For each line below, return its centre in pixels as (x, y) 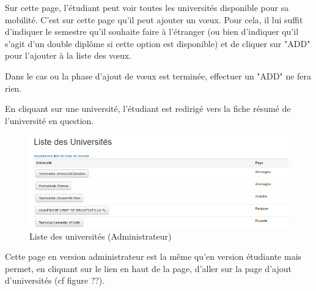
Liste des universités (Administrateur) (101, 236)
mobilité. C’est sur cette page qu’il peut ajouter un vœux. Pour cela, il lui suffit (154, 19)
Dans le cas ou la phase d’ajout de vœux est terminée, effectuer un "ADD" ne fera (158, 76)
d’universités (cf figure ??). (55, 280)
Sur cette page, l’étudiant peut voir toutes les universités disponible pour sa (147, 7)
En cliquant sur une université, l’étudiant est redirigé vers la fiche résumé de (148, 109)
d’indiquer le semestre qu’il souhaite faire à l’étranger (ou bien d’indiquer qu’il (152, 31)
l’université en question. (50, 120)
